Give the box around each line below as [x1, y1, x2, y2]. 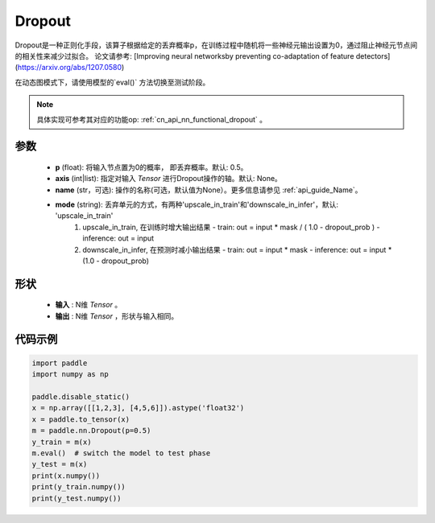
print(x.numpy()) [31, 471, 101, 480]
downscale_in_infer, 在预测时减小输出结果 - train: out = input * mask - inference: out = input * [82, 245, 392, 254]
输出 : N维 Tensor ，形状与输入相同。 [55, 311, 179, 321]
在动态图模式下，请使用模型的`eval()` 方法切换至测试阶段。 [14, 77, 210, 87]
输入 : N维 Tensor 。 [55, 300, 122, 310]
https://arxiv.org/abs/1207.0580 [17, 63, 122, 72]
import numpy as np [31, 370, 109, 379]
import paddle [31, 358, 88, 368]
